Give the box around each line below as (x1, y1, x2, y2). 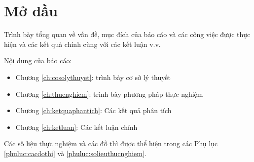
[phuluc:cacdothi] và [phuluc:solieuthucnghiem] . (4, 148, 146, 158)
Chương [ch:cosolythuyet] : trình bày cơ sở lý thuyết (15, 72, 171, 82)
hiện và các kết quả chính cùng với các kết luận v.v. (4, 39, 161, 49)
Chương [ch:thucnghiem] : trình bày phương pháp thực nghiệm (15, 88, 203, 99)
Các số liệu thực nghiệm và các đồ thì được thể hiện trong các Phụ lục (4, 138, 218, 149)
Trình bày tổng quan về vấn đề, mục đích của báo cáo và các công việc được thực (4, 29, 251, 40)
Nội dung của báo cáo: (4, 55, 72, 66)
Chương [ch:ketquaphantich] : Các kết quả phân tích (15, 105, 172, 116)
